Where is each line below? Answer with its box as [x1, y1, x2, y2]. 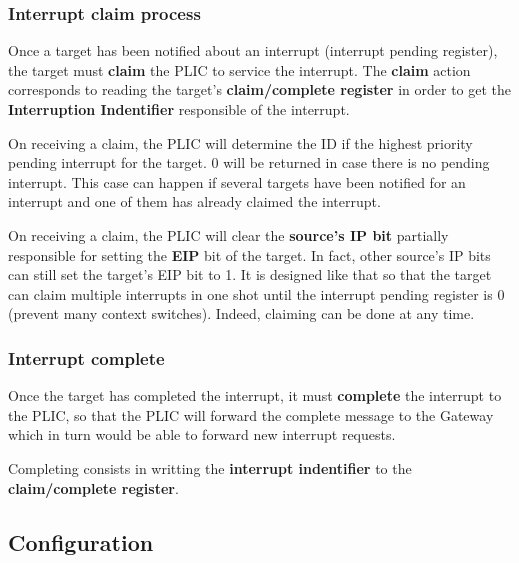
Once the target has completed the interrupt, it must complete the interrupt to [8, 385, 502, 406]
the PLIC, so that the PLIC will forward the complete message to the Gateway [8, 404, 494, 425]
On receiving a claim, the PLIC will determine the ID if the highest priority [8, 132, 473, 153]
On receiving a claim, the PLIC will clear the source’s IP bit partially [8, 224, 449, 245]
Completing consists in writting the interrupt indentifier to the [8, 457, 412, 478]
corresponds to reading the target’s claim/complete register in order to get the [8, 79, 512, 100]
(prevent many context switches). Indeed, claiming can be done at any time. [8, 303, 475, 324]
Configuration [8, 526, 154, 557]
